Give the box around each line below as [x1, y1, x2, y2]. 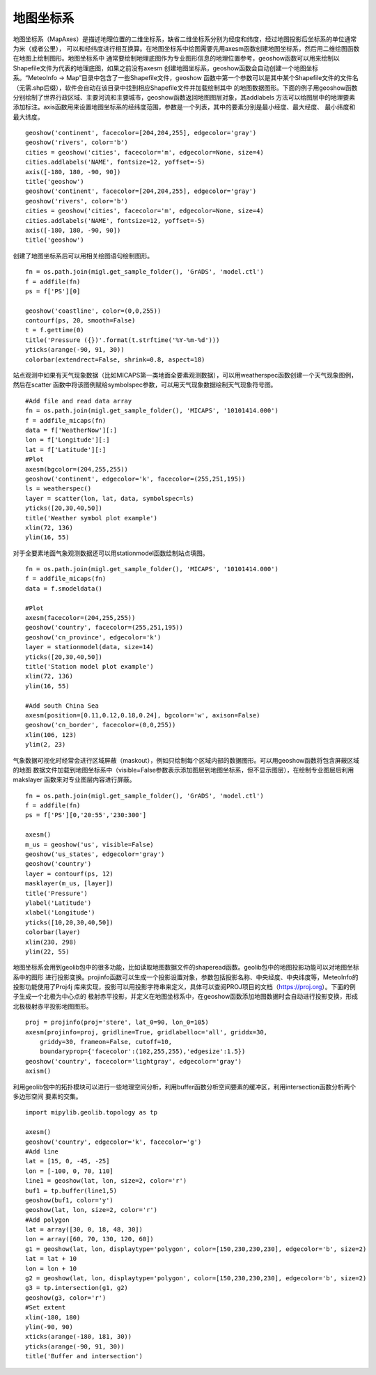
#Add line [25, 1147, 58, 1156]
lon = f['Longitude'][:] [25, 436, 110, 444]
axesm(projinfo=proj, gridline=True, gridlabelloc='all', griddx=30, [25, 1028, 268, 1036]
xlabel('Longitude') [25, 909, 95, 917]
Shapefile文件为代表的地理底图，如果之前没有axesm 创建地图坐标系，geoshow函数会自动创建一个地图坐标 [13, 63, 319, 72]
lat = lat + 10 [25, 1254, 77, 1263]
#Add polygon [25, 1215, 70, 1224]
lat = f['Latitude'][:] [25, 446, 107, 453]
